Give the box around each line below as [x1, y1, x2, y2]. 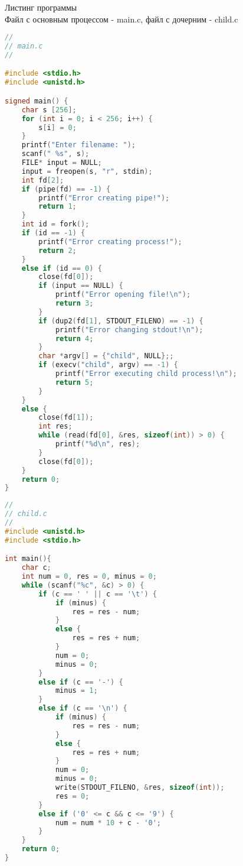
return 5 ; [55, 378, 94, 387]
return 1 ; [38, 202, 77, 211]
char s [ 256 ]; [21, 105, 77, 114]
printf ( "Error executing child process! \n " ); [55, 369, 237, 378]
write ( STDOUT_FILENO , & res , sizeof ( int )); [55, 783, 225, 792]
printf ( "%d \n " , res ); [55, 440, 140, 448]
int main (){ [5, 554, 51, 563]
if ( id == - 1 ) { [21, 229, 86, 237]
